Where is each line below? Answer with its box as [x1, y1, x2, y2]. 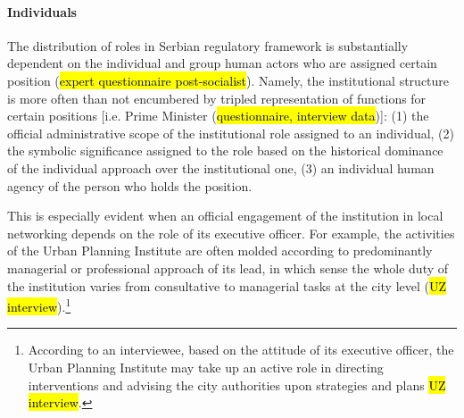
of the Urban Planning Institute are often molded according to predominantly [7, 241, 433, 260]
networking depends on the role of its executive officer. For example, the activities [7, 223, 455, 242]
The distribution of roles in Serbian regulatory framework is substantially [7, 36, 409, 54]
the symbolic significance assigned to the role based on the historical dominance [7, 141, 443, 160]
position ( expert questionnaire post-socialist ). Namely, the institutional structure [7, 71, 450, 89]
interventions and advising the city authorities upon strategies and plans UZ [28, 375, 446, 394]
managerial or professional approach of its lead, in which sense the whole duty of [7, 258, 449, 277]
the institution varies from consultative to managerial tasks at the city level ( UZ [7, 276, 447, 295]
